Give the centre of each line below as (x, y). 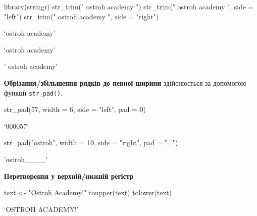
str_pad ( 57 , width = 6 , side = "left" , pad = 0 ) (75, 109)
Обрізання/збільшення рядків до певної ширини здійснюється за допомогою (125, 82)
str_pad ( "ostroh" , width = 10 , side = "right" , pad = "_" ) (91, 142)
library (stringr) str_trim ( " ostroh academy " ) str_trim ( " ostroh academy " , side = (129, 6)
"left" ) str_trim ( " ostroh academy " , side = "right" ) (81, 16)
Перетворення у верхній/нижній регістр (69, 176)
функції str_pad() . (33, 92)
